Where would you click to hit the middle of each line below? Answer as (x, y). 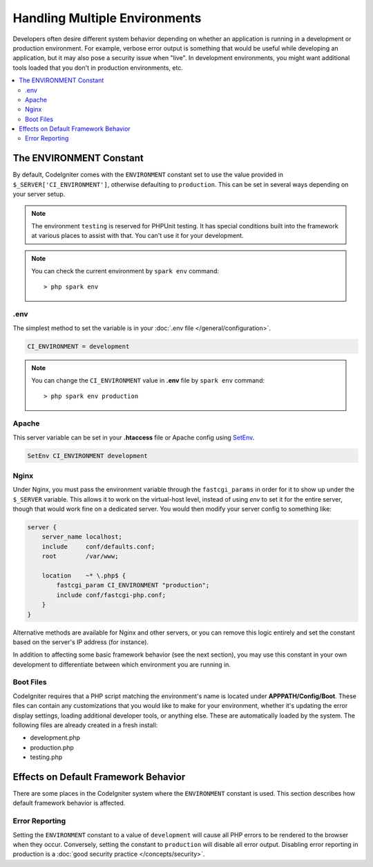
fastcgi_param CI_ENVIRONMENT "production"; (133, 585)
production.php (52, 747)
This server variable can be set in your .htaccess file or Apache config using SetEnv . (134, 437)
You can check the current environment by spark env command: (125, 271)
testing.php (46, 757)
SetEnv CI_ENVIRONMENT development (87, 456)
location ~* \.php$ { (84, 575)
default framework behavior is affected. (69, 803)
